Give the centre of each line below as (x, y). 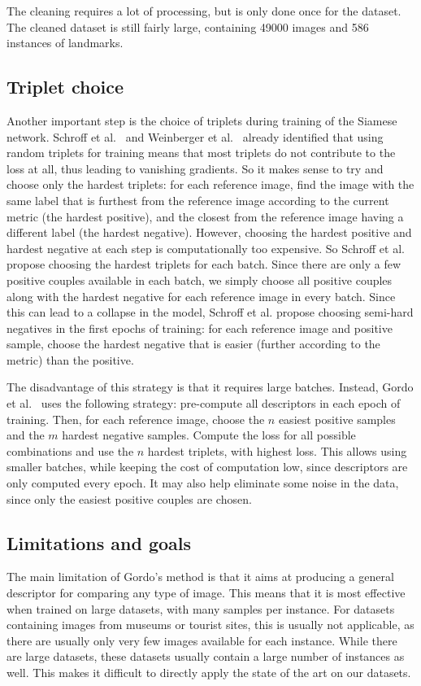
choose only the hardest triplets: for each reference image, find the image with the (210, 184)
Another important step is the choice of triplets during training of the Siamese (202, 120)
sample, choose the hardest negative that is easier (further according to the (193, 344)
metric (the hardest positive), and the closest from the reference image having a (205, 216)
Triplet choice (65, 87)
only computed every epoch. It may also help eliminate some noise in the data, (203, 483)
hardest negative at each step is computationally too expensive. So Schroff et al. (206, 248)
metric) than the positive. (70, 359)
